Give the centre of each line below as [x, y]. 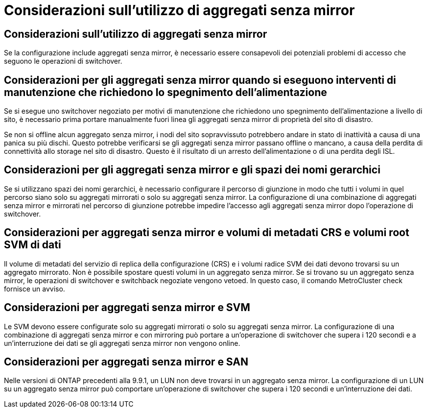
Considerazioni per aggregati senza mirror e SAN [126, 362]
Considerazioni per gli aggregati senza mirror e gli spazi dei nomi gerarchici [192, 170]
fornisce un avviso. [35, 289]
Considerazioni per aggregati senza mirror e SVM [127, 308]
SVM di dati [33, 245]
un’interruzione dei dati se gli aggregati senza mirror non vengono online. [122, 343]
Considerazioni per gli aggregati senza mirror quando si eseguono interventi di [200, 80]
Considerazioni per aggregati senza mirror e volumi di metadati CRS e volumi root [207, 233]
